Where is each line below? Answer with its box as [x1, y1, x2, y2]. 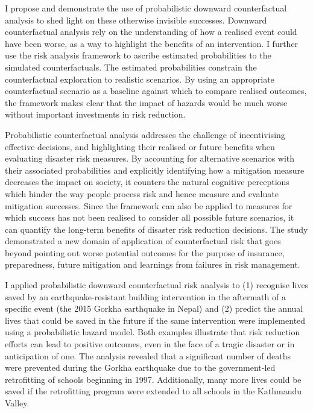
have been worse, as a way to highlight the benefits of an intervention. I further [5, 37, 299, 49]
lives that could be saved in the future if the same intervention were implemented [5, 314, 306, 326]
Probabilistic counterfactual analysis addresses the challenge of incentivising [5, 128, 285, 140]
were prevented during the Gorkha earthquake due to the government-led [5, 361, 276, 374]
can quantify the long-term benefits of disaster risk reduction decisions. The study [5, 222, 308, 235]
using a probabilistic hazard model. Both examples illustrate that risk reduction [5, 326, 300, 338]
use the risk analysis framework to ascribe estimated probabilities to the [5, 49, 271, 61]
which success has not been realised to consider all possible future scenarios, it [5, 211, 294, 224]
